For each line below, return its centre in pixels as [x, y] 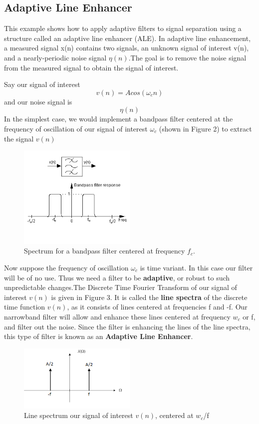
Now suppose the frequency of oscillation [66, 267]
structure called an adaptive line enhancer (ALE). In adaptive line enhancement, [128, 38]
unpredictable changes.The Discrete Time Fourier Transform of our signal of [121, 287]
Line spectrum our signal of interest [79, 415]
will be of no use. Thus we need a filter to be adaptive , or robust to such [117, 277]
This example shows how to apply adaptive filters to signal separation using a [123, 28]
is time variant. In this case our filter [196, 267]
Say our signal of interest [42, 84]
